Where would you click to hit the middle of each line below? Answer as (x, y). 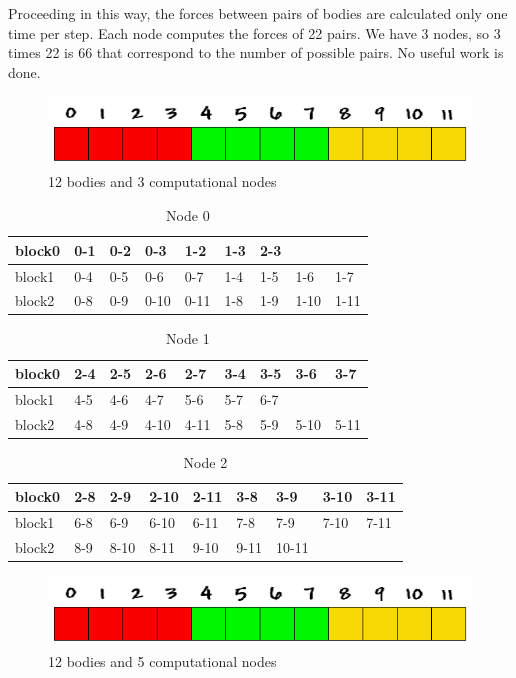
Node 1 (188, 338)
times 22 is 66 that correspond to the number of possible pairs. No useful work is (256, 52)
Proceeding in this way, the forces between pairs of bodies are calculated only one (258, 13)
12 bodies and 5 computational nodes (162, 661)
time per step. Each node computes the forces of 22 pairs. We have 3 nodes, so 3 (254, 32)
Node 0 (188, 215)
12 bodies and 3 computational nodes (162, 181)
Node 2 (205, 461)
